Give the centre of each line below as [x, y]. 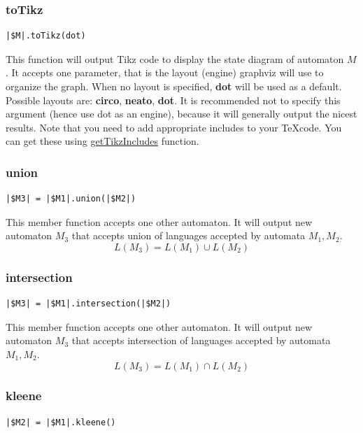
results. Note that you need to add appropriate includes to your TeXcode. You [174, 127]
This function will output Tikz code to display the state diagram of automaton [175, 58]
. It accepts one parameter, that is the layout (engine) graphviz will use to [165, 72]
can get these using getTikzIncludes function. [102, 141]
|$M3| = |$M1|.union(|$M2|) [71, 199]
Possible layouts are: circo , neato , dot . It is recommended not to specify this [173, 100]
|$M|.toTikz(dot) [46, 36]
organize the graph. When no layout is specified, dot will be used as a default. [174, 86]
